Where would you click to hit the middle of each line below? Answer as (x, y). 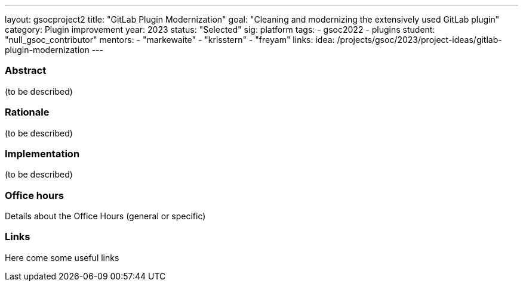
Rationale (27, 112)
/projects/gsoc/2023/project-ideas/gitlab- (419, 40)
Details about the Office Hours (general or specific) (105, 216)
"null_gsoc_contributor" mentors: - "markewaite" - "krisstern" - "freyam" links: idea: (170, 40)
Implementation (42, 153)
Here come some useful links (62, 257)
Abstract (26, 71)
